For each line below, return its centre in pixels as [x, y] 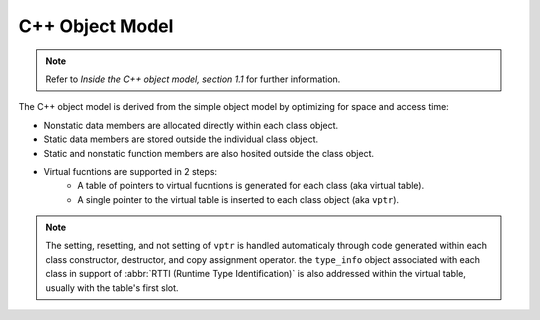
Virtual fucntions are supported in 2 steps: [130, 171]
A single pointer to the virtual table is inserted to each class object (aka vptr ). [238, 199]
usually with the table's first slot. [112, 287]
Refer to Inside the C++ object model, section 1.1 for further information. [193, 79]
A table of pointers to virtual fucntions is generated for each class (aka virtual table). [251, 186]
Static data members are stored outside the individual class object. [181, 139]
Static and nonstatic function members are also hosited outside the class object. [209, 153]
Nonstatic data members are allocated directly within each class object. [191, 125]
